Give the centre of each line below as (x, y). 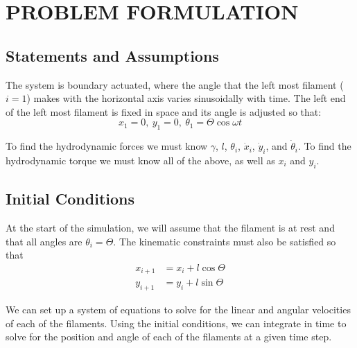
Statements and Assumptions (112, 55)
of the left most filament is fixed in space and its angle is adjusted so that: (164, 111)
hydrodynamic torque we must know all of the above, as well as (140, 160)
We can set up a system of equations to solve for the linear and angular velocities (178, 310)
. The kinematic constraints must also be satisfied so (225, 241)
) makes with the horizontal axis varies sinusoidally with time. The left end (186, 98)
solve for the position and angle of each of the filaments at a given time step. (169, 337)
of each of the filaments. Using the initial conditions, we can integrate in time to (176, 323)
